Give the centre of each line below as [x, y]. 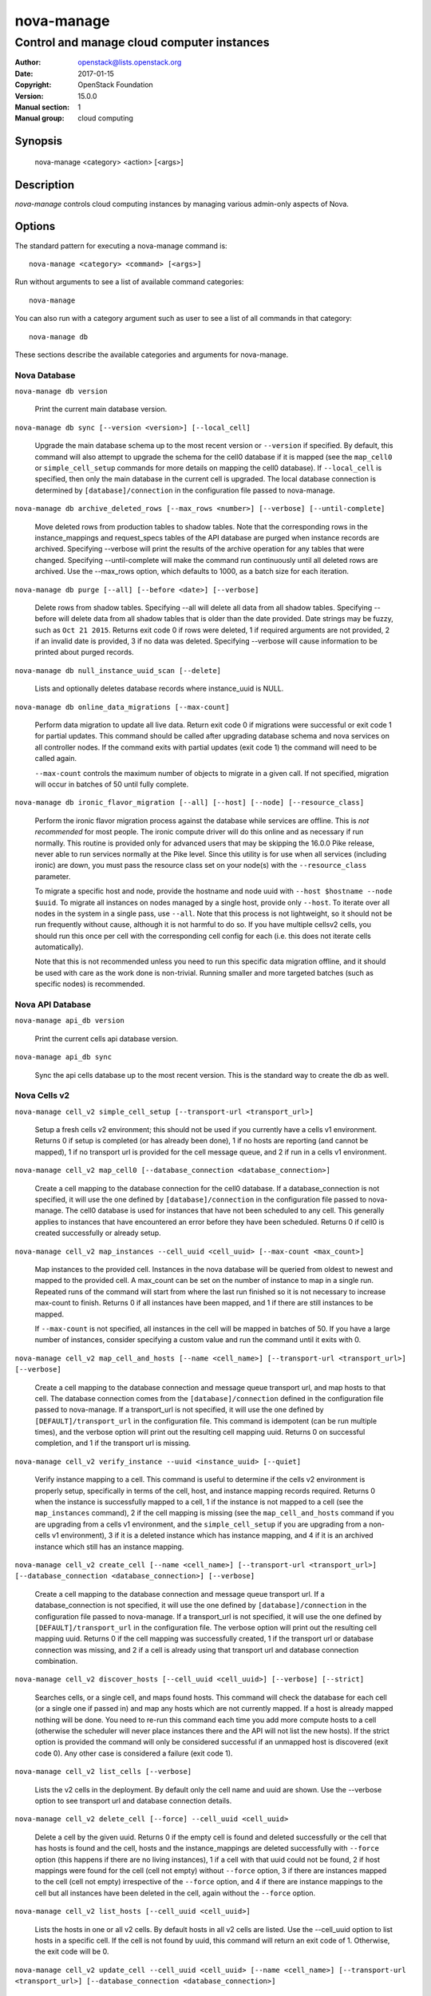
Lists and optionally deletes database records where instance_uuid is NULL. [159, 689]
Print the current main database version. [101, 409]
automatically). [59, 947]
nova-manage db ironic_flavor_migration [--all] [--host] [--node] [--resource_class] [190, 803]
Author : [28, 62]
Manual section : [42, 107]
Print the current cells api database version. [107, 1039]
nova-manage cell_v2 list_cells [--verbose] [103, 1772]
